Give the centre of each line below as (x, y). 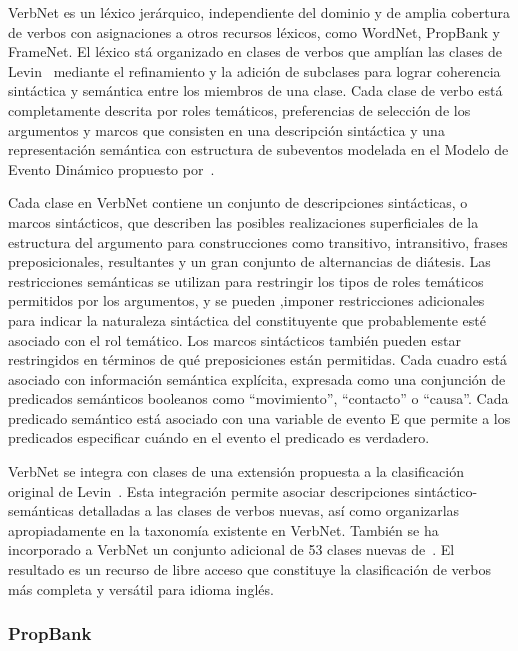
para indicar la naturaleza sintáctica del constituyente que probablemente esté (247, 319)
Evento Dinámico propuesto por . (111, 168)
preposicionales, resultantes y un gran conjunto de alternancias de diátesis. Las (249, 261)
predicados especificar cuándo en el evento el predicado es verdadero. (219, 437)
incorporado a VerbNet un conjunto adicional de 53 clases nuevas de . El (231, 549)
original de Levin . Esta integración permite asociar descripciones (209, 490)
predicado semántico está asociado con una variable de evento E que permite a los (259, 417)
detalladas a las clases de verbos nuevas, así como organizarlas (269, 510)
